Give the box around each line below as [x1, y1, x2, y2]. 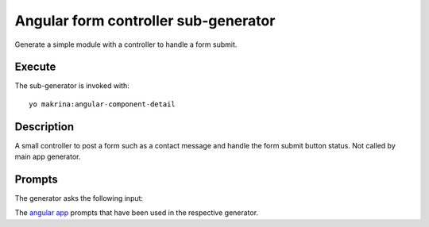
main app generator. [14, 152, 81, 162]
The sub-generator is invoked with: [14, 81, 130, 90]
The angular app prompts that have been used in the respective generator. [14, 208, 258, 217]
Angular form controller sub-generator [14, 12, 276, 29]
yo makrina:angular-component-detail [29, 99, 176, 109]
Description [14, 120, 75, 133]
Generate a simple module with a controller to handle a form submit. [14, 40, 238, 49]
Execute [14, 60, 56, 74]
